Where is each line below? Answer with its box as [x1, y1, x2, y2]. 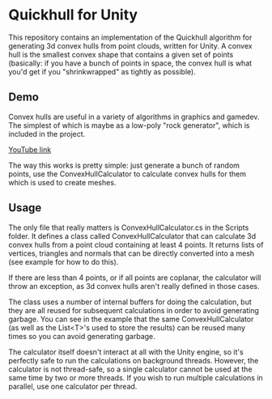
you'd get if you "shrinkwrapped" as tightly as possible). [8, 66, 196, 76]
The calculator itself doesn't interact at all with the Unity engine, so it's [8, 346, 244, 357]
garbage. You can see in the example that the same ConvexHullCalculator [8, 314, 254, 324]
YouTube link [8, 144, 52, 155]
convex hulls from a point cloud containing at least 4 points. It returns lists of [8, 240, 264, 249]
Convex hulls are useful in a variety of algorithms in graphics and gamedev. [8, 112, 260, 121]
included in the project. [8, 129, 86, 138]
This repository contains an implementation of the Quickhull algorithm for [8, 32, 253, 42]
